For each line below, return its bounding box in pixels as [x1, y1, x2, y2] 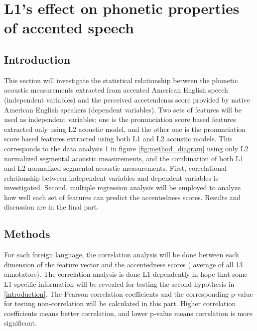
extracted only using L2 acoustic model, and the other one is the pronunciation [4, 123, 246, 134]
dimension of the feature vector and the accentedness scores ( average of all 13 [4, 259, 243, 269]
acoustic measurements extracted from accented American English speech [4, 85, 228, 95]
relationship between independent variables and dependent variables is [4, 172, 219, 183]
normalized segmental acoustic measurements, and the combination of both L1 [4, 153, 244, 163]
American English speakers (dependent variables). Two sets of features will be [4, 104, 242, 114]
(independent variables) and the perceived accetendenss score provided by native [4, 94, 250, 105]
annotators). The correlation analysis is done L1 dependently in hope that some [4, 269, 248, 279]
